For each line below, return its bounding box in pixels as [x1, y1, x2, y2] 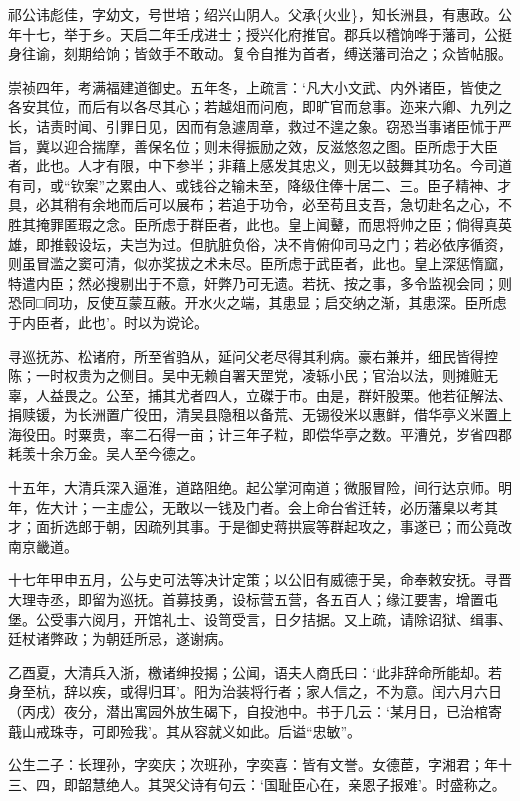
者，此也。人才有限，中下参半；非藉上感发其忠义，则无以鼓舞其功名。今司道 [8, 155, 512, 176]
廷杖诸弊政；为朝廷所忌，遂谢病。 [8, 628, 232, 649]
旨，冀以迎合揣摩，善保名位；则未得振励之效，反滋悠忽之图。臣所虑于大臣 [8, 135, 498, 156]
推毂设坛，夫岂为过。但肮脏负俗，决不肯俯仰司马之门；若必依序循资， [49, 233, 512, 254]
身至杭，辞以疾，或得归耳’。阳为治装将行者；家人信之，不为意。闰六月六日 [8, 681, 502, 702]
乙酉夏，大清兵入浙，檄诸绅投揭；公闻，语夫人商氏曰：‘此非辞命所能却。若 [8, 661, 502, 682]
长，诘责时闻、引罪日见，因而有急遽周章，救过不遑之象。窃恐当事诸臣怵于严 [8, 115, 512, 136]
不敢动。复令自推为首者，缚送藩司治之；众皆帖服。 [175, 43, 512, 64]
